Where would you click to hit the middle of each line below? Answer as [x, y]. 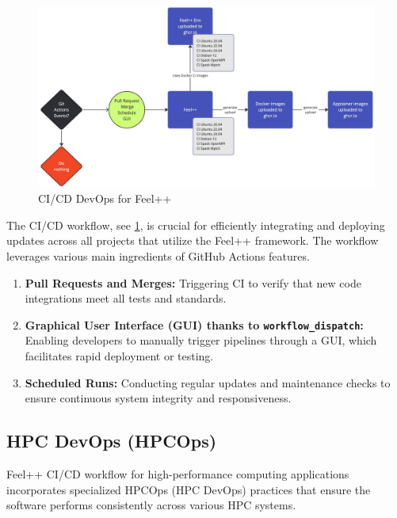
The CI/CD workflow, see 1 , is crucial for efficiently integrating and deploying [196, 225]
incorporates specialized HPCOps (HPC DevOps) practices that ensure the [189, 489]
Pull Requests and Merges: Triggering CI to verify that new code [193, 282]
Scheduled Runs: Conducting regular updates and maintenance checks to [208, 382]
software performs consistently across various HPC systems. [151, 505]
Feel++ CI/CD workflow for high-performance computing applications [178, 473]
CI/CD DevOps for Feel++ [105, 198]
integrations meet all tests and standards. [126, 298]
